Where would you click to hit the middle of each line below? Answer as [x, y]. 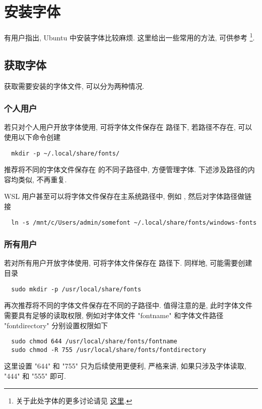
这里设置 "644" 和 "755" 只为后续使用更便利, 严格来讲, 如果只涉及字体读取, [125, 366]
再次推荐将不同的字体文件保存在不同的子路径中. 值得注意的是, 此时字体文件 [128, 305]
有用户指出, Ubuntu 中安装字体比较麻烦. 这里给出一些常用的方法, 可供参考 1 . [129, 37]
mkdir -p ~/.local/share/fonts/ [65, 153]
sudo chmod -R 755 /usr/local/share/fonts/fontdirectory [109, 350]
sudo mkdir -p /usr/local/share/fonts [76, 289]
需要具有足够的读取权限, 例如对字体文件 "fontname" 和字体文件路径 [114, 315]
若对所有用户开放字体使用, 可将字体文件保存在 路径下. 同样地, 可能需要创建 [128, 263]
